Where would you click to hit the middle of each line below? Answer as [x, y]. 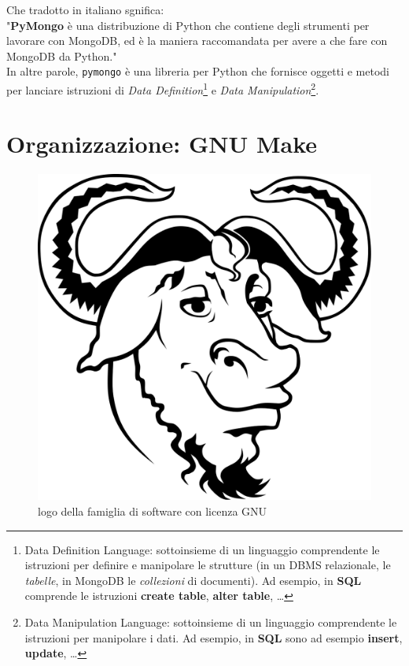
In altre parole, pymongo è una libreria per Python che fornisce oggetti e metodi [198, 71]
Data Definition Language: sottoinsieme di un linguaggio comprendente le [202, 549]
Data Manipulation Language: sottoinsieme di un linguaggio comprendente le [211, 622]
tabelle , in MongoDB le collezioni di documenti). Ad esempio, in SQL [193, 580]
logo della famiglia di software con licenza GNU [153, 511]
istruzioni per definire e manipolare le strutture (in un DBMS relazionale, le [208, 565]
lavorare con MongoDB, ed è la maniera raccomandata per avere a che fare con [197, 41]
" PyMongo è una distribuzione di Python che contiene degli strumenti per [188, 25]
